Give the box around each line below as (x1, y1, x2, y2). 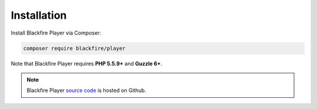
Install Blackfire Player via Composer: (11, 29, 102, 36)
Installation (11, 9, 67, 22)
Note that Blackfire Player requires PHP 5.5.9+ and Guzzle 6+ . (11, 60, 163, 67)
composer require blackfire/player (23, 45, 126, 52)
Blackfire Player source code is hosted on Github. (26, 87, 147, 94)
